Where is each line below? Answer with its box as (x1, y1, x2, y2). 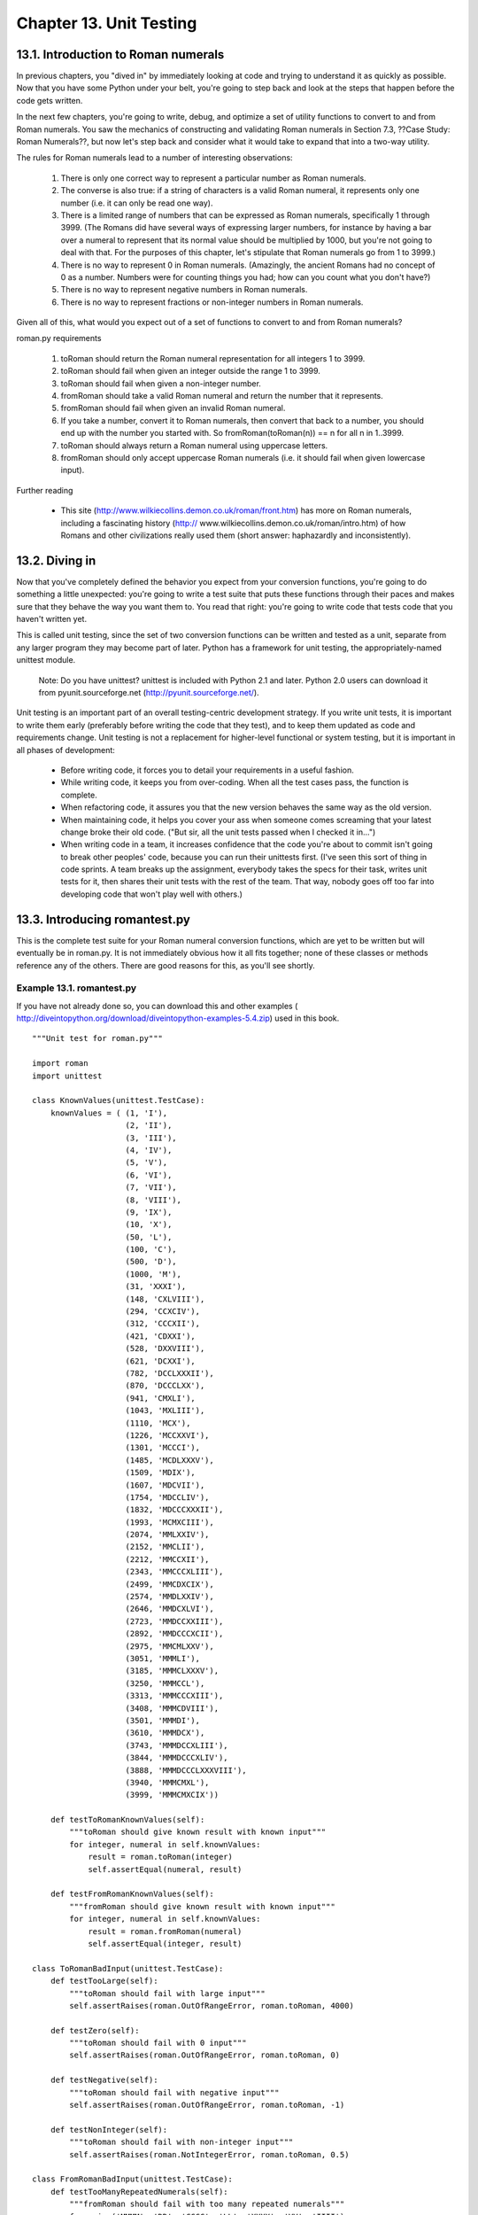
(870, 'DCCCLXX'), (125, 1380, 205, 1391)
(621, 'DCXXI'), (125, 1356, 197, 1366)
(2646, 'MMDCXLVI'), (125, 1604, 214, 1614)
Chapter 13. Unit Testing (16, 13, 197, 33)
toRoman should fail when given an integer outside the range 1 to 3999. (60, 366, 320, 377)
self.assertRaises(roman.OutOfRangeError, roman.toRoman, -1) (69, 2100, 345, 2110)
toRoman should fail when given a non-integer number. (60, 377, 261, 389)
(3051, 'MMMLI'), (125, 1653, 201, 1663)
